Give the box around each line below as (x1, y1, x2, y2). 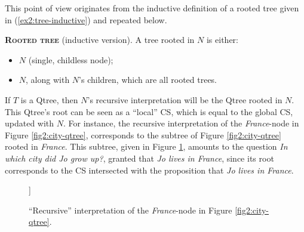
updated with (5, 117, 54, 129)
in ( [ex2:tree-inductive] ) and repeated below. (5, 13, 167, 26)
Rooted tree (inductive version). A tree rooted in (5, 33, 195, 46)
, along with (26, 73, 70, 86)
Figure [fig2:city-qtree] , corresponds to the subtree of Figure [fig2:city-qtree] (5, 128, 281, 141)
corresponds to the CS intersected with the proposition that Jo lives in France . (5, 163, 294, 176)
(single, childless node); (28, 53, 113, 66)
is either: (206, 33, 238, 46)
